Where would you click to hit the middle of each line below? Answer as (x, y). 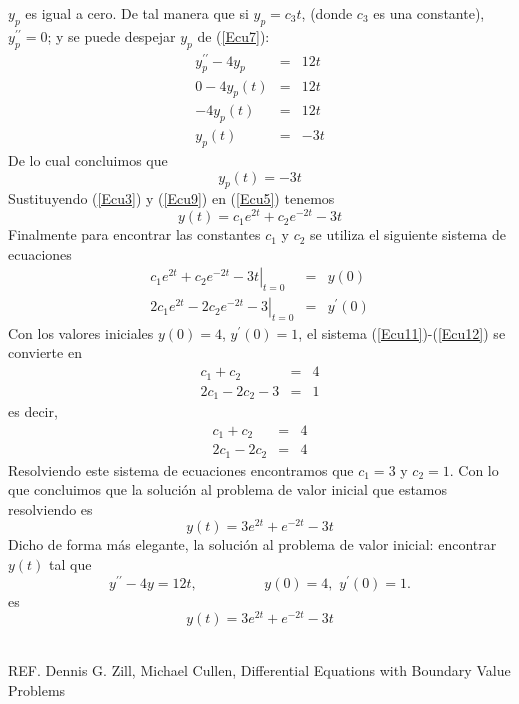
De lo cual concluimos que (88, 159)
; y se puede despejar (111, 35)
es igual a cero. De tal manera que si (137, 13)
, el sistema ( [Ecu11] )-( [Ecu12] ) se (402, 332)
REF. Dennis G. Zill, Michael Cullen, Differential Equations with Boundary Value (259, 670)
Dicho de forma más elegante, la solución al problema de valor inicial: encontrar (252, 544)
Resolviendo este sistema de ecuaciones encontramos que (181, 469)
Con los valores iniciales (81, 332)
